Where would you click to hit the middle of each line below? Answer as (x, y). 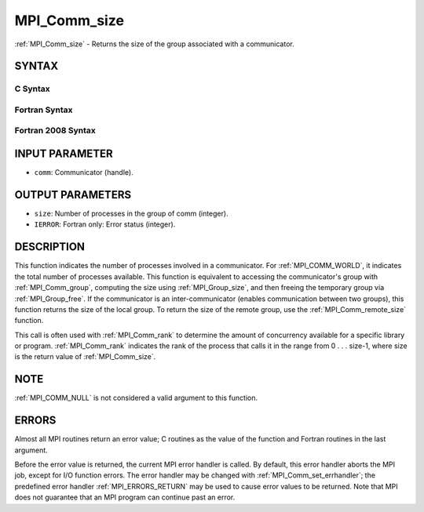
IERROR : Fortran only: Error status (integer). (105, 224)
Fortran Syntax (44, 110)
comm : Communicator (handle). (84, 172)
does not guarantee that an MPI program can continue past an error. (125, 497)
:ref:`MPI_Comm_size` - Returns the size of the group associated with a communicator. (154, 44)
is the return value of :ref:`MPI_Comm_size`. (85, 357)
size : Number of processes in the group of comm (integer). (131, 214)
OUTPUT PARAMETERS (73, 195)
